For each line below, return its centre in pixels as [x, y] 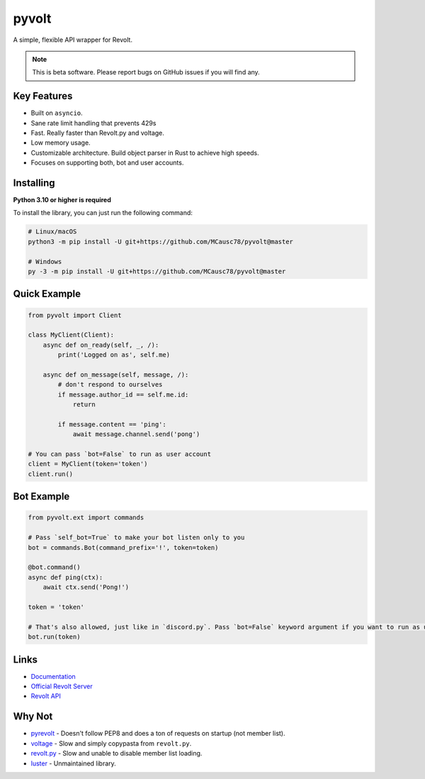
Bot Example [41, 497]
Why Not [33, 717]
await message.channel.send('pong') [136, 434]
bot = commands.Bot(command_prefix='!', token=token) [123, 547]
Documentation [53, 676]
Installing [34, 183]
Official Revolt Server [62, 686]
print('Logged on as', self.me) [114, 355]
